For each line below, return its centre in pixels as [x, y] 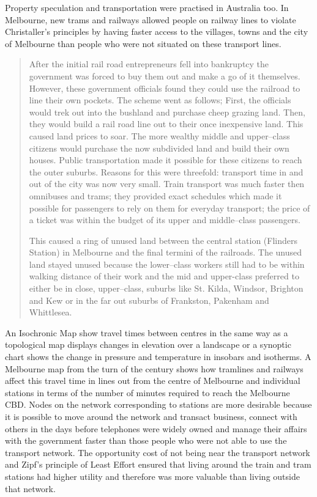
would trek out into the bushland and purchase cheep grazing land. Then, [167, 112]
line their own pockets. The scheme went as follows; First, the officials [160, 100]
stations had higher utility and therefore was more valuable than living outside [152, 476]
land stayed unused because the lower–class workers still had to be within [167, 264]
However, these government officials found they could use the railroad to [165, 88]
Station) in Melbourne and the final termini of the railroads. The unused [166, 252]
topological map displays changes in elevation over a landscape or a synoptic [148, 344]
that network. [30, 488]
